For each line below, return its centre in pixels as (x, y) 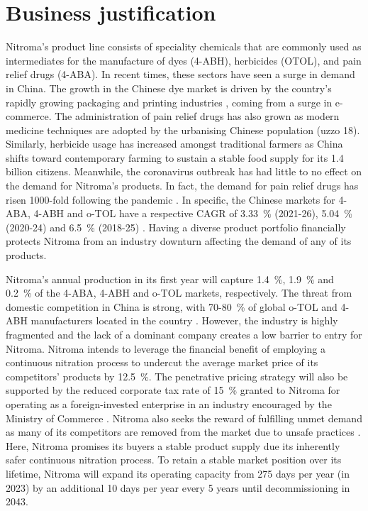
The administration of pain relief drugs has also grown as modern (197, 116)
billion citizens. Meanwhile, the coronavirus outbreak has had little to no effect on (184, 171)
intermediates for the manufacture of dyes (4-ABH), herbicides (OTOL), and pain (184, 60)
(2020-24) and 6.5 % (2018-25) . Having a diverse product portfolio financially (176, 227)
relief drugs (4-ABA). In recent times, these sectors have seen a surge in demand (180, 74)
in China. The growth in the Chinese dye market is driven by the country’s (169, 88)
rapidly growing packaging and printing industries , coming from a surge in (169, 102)
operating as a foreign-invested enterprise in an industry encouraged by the (169, 403)
